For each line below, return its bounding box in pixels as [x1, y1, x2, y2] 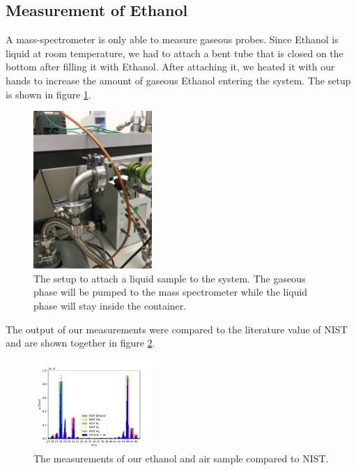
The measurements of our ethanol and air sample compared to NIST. [33, 450, 329, 465]
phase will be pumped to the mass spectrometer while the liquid [33, 285, 308, 299]
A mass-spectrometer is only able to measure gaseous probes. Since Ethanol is [6, 32, 339, 47]
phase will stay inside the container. [33, 298, 187, 313]
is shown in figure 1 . [6, 86, 91, 101]
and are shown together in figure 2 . [6, 335, 155, 350]
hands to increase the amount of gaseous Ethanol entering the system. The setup [6, 73, 351, 87]
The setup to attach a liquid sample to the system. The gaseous [33, 271, 306, 285]
